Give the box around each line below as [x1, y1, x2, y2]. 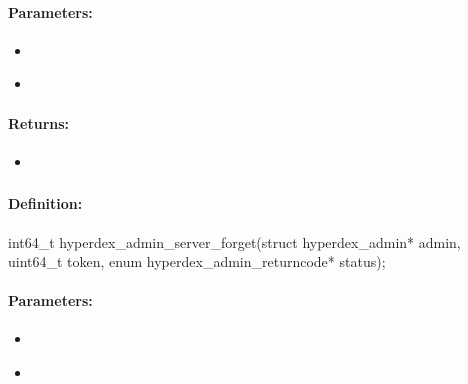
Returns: [8, 112, 70, 133]
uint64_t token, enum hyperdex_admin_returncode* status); [8, 251, 386, 272]
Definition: [8, 193, 83, 214]
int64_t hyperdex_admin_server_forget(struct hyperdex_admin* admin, [8, 231, 461, 252]
